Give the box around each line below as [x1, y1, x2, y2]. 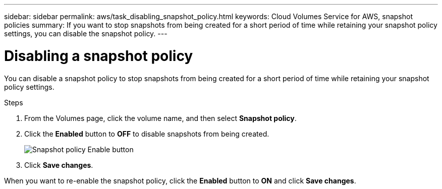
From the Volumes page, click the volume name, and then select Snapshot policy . [24, 113, 297, 122]
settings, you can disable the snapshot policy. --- [4, 29, 168, 38]
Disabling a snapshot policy [4, 47, 193, 65]
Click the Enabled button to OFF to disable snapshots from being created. [24, 129, 269, 138]
